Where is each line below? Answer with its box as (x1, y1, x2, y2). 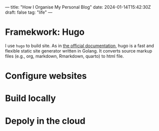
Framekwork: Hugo (5, 26, 85, 38)
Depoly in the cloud (5, 115, 86, 127)
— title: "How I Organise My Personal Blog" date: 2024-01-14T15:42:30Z (5, 4, 151, 10)
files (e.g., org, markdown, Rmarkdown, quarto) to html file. (5, 53, 124, 59)
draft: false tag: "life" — (5, 9, 53, 15)
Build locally (5, 93, 56, 104)
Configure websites (5, 71, 87, 81)
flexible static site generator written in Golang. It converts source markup (5, 48, 153, 53)
